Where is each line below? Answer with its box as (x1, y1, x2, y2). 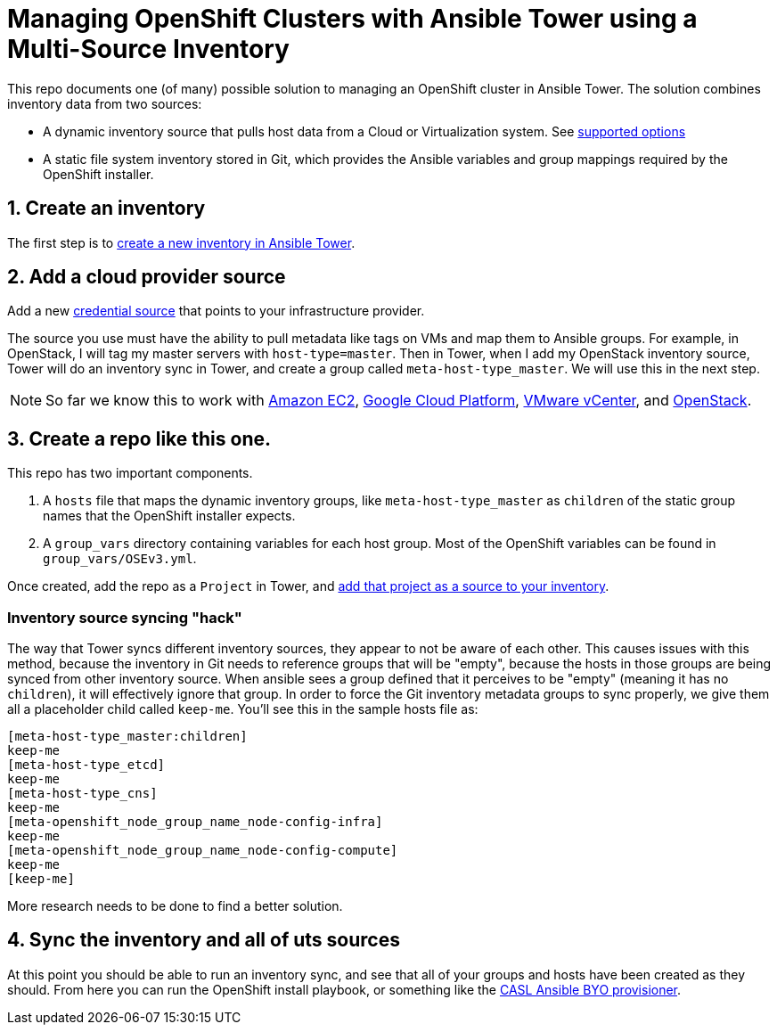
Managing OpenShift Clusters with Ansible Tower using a (7, 4, 698, 34)
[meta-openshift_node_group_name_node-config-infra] (7, 815, 383, 830)
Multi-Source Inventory (7, 34, 290, 64)
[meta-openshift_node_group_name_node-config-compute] (7, 843, 398, 858)
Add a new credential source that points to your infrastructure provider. (7, 303, 425, 319)
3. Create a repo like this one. (7, 427, 271, 450)
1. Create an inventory (7, 197, 206, 220)
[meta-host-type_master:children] (7, 729, 248, 744)
